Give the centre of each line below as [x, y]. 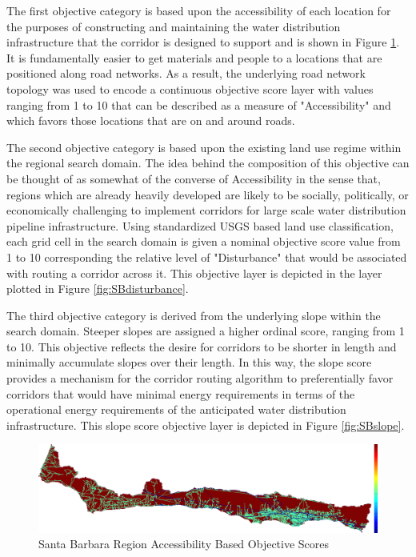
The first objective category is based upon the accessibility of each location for [199, 10]
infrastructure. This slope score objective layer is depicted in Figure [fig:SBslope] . [206, 425]
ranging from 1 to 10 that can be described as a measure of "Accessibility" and [199, 104]
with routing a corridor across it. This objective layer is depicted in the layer [194, 272]
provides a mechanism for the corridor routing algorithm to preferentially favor [200, 378]
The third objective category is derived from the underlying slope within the [194, 315]
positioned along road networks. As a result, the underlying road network [186, 73]
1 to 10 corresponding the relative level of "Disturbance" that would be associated [207, 256]
